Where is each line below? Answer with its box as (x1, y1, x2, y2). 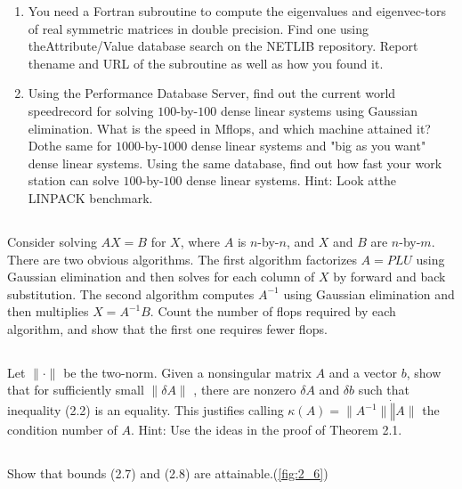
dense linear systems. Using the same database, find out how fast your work (28, 153, 442, 172)
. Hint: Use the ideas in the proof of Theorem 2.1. (130, 420, 402, 439)
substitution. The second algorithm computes (7, 284, 255, 303)
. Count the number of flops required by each (150, 302, 396, 321)
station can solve (28, 171, 119, 190)
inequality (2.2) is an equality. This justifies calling (7, 401, 284, 420)
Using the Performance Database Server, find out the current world (28, 84, 396, 102)
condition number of (7, 420, 118, 439)
